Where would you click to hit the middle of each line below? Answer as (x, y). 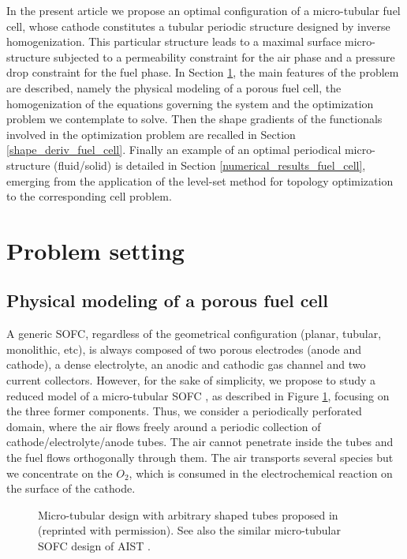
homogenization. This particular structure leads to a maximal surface (174, 41)
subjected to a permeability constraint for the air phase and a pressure (224, 56)
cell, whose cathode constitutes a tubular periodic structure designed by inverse (198, 26)
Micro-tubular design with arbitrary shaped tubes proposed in (188, 514)
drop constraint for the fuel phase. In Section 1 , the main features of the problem (203, 72)
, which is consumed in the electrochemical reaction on (261, 473)
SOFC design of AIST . (95, 546)
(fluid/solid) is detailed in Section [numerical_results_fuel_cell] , (210, 165)
